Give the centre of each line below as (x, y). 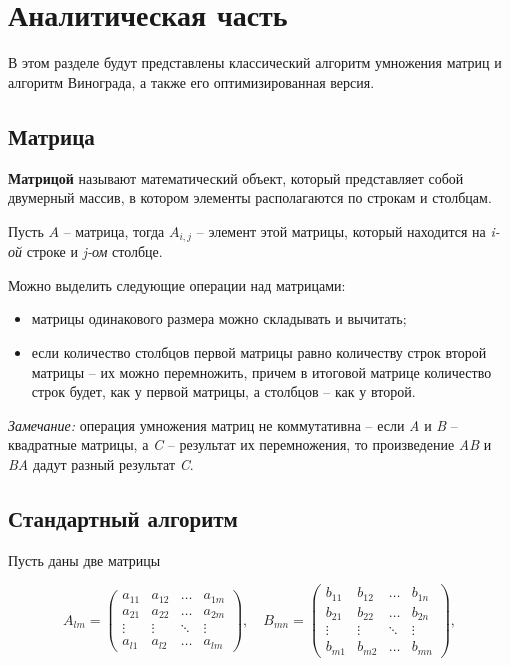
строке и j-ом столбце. (94, 251)
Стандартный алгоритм (123, 517)
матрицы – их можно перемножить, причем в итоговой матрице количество (261, 371)
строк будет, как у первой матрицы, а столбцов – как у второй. (223, 391)
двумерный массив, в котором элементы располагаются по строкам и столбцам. (250, 197)
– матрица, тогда (114, 230)
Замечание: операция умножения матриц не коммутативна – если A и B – (233, 424)
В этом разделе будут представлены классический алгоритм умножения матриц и (255, 62)
